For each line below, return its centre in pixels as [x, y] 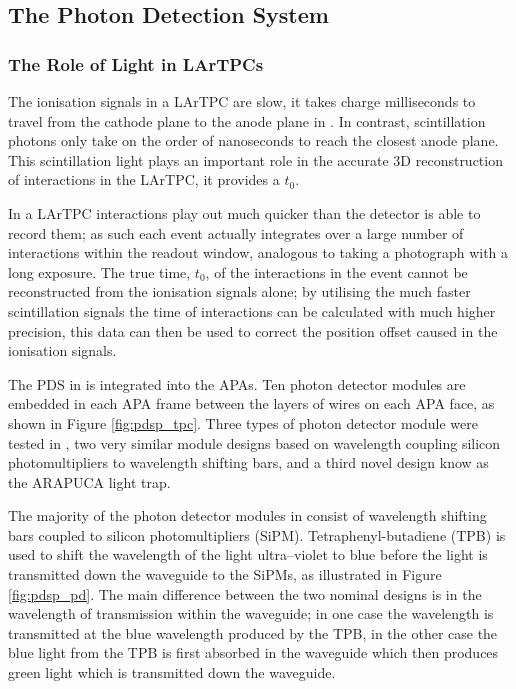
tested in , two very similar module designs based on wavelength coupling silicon [254, 442]
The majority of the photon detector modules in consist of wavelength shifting [247, 515]
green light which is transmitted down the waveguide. [172, 672]
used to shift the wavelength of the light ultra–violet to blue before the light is [248, 554]
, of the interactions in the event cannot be [336, 271]
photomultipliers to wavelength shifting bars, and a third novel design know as [248, 462]
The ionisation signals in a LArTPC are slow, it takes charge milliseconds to [242, 101]
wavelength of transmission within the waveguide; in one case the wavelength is [251, 613]
